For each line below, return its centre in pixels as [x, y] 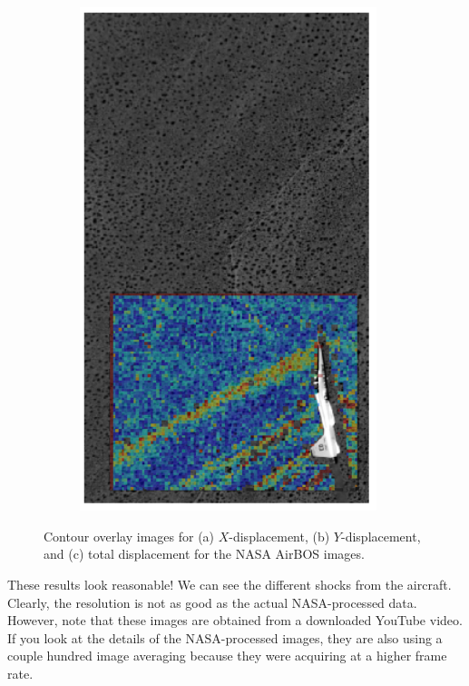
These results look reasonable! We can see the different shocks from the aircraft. [230, 584]
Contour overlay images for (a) [129, 536]
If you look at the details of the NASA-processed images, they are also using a [225, 637]
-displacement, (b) [279, 536]
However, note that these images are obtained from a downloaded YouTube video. [235, 620]
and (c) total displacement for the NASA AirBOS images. [204, 554]
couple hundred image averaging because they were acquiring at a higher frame [227, 656]
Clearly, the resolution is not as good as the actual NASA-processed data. [212, 602]
